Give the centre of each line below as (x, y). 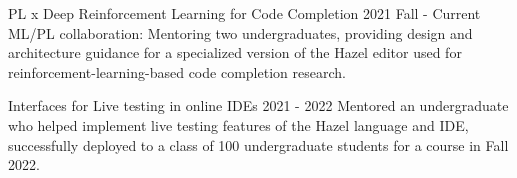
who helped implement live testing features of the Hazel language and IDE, (238, 124)
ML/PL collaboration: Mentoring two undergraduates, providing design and (240, 32)
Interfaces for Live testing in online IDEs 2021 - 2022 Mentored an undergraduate (258, 105)
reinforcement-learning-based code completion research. (177, 71)
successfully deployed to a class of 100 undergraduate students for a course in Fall (258, 144)
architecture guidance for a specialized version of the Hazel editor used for (235, 52)
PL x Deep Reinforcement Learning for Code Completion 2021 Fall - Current (244, 13)
